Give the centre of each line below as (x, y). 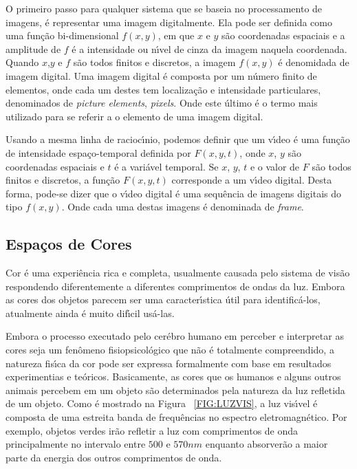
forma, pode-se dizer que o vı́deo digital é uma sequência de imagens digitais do (174, 193)
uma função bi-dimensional (62, 35)
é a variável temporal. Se (166, 166)
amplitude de (33, 48)
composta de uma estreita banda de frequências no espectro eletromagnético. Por (176, 417)
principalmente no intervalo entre (76, 444)
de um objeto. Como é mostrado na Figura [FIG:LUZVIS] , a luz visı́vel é (162, 403)
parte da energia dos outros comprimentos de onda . (114, 457)
